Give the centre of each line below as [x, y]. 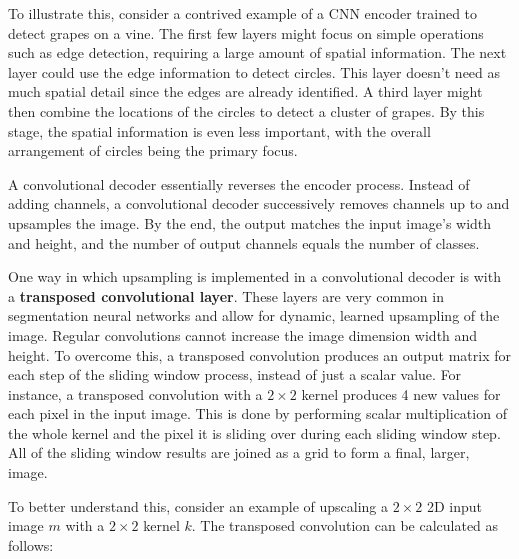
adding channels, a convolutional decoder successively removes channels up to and [259, 203]
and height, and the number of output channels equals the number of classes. [244, 242]
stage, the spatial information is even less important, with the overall [219, 130]
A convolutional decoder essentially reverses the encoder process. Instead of [239, 183]
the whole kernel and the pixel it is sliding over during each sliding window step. [254, 432]
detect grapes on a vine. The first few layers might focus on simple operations [246, 32]
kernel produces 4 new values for [401, 393]
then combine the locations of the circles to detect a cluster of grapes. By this [246, 110]
